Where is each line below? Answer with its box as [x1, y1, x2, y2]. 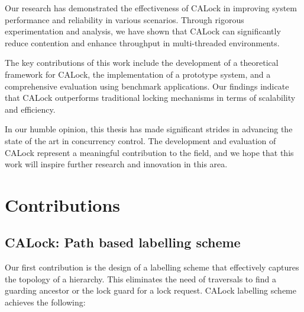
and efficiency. [5, 103, 56, 115]
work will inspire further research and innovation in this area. [5, 158, 228, 170]
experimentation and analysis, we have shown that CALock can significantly [5, 25, 281, 37]
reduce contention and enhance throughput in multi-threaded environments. [5, 36, 280, 49]
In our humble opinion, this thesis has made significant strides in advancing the [5, 123, 293, 135]
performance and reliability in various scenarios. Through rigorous [5, 13, 244, 26]
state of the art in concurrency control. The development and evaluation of [5, 134, 276, 147]
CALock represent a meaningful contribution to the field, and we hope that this [5, 146, 294, 158]
